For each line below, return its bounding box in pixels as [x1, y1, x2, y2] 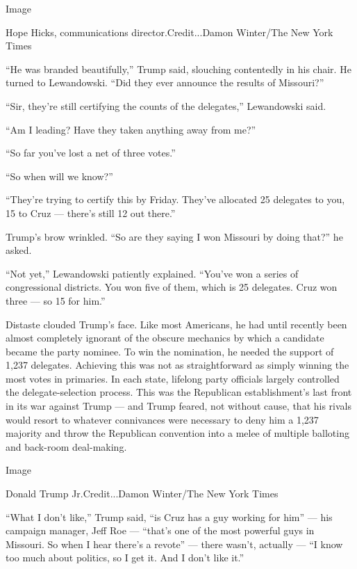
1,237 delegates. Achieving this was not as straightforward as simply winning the [6, 358, 349, 372]
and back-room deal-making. [6, 439, 127, 454]
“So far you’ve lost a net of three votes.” [6, 145, 176, 160]
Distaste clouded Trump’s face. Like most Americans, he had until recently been [6, 316, 347, 331]
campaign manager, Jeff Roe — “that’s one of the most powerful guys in [6, 523, 315, 538]
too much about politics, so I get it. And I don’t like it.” [6, 550, 244, 565]
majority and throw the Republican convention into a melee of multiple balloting [6, 426, 349, 440]
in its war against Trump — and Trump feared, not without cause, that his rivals [6, 399, 351, 413]
